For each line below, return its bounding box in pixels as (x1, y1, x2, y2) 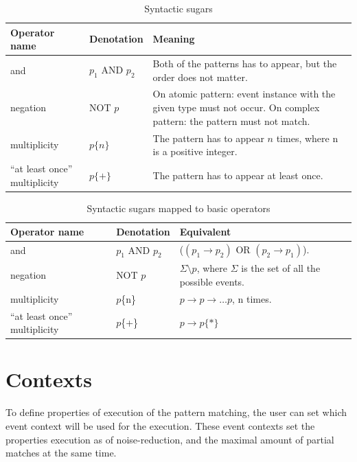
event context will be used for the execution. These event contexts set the (5, 419, 315, 432)
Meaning (152, 32, 195, 46)
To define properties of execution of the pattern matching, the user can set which (5, 405, 347, 419)
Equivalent (179, 224, 231, 239)
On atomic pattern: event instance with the (152, 86, 336, 101)
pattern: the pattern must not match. (152, 113, 310, 128)
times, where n (276, 130, 338, 145)
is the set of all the (241, 261, 321, 275)
